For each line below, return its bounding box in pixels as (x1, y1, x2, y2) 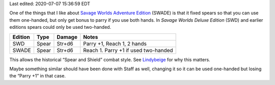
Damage (57, 33, 77, 40)
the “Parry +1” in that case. (9, 73, 66, 79)
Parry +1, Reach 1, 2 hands (83, 40, 147, 47)
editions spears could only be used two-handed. (9, 24, 112, 30)
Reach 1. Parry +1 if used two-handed (83, 47, 173, 54)
